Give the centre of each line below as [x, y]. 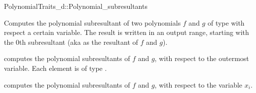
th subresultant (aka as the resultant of [79, 42]
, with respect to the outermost [202, 58]
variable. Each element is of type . [55, 68]
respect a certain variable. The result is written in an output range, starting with [127, 32]
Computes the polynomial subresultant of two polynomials [92, 22]
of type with [226, 22]
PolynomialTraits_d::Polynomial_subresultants [76, 6]
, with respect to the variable [199, 84]
